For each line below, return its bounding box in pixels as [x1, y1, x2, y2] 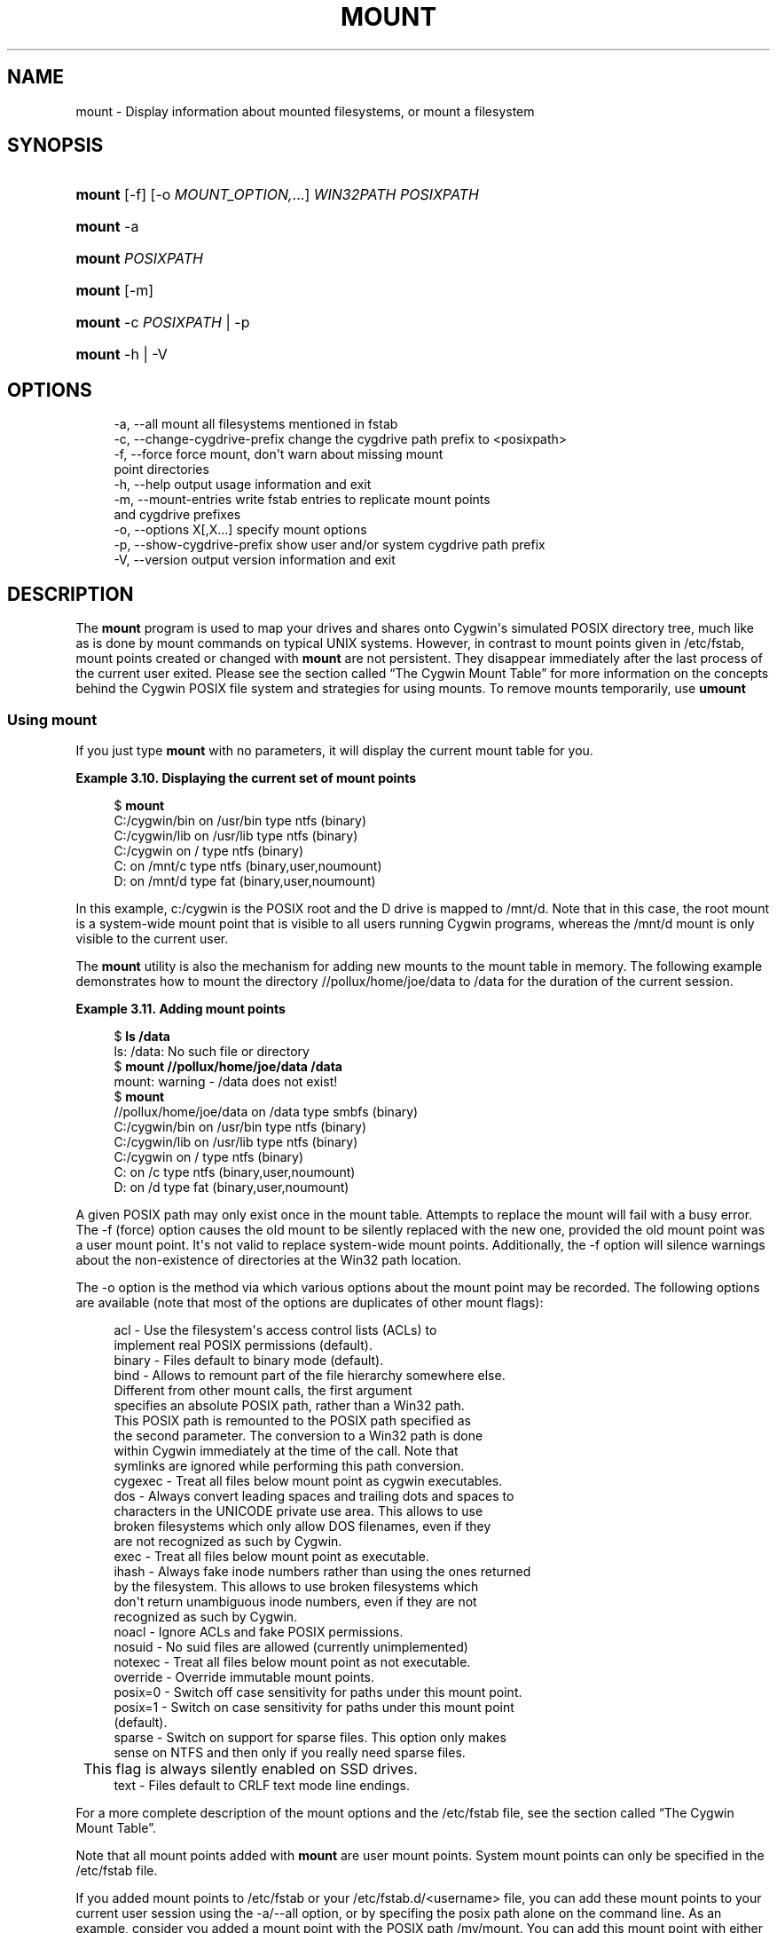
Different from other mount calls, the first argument [114, 1382, 412, 1398]
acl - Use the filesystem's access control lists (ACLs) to [114, 1322, 437, 1337]
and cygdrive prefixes [114, 507, 241, 523]
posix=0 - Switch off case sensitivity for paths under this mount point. [114, 1684, 522, 1700]
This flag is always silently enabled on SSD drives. [83, 1759, 418, 1778]
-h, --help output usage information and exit [114, 477, 372, 493]
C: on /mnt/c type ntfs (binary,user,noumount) [114, 857, 382, 873]
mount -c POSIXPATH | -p [75, 313, 250, 332]
